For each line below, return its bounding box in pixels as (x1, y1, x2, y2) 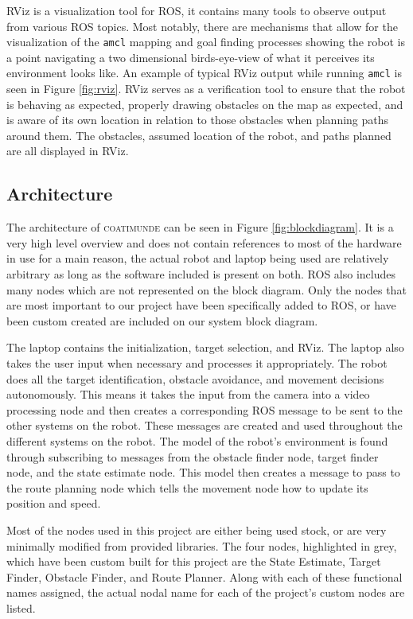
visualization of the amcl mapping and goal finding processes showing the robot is (6, 33, 405, 50)
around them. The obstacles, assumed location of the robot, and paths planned (6, 127, 392, 143)
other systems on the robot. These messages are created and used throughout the (6, 417, 403, 434)
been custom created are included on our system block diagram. (6, 312, 318, 329)
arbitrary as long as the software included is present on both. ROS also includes (6, 266, 395, 282)
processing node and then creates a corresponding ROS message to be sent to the (6, 401, 403, 418)
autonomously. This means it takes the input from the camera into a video (6, 386, 370, 403)
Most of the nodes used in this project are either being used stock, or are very (6, 521, 387, 538)
